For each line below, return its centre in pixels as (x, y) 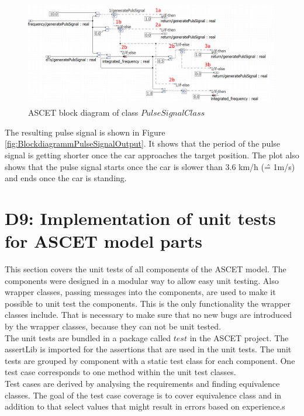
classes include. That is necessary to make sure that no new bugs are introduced (148, 315)
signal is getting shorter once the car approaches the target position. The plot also (152, 155)
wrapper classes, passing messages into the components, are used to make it (140, 292)
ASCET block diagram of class (83, 112)
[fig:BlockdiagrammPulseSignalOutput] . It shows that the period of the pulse (143, 143)
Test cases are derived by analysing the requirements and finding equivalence (142, 383)
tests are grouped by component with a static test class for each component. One (150, 360)
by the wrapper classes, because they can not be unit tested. (113, 326)
